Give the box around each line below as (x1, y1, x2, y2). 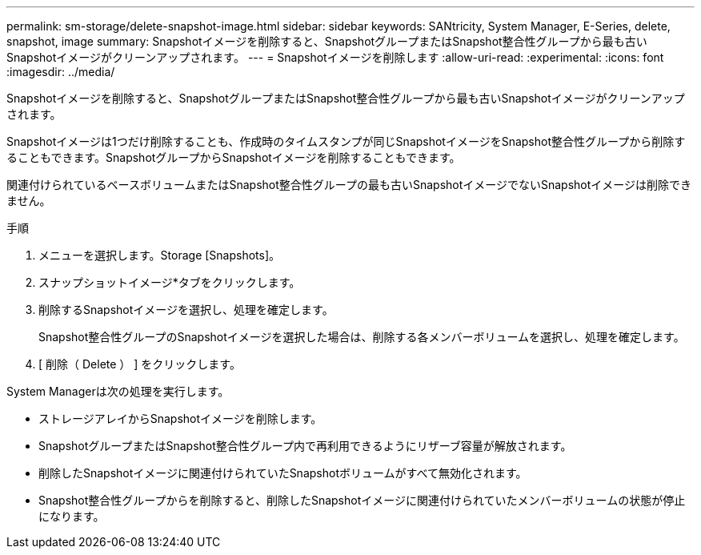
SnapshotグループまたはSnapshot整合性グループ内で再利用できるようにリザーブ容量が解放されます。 (38, 439, 572, 452)
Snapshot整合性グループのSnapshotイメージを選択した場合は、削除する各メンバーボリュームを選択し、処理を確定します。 (38, 330, 685, 344)
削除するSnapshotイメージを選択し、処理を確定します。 (38, 303, 334, 316)
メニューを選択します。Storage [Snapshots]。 (38, 248, 281, 262)
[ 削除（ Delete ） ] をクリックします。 (38, 357, 241, 371)
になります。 (38, 509, 105, 523)
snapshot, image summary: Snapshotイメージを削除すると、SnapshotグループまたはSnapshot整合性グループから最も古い (6, 34, 647, 48)
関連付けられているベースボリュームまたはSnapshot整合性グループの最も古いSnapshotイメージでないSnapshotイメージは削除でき (6, 178, 692, 191)
